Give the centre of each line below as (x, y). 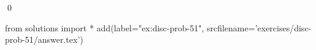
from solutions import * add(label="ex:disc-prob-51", (105, 27)
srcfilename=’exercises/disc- (259, 27)
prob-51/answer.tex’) (44, 39)
